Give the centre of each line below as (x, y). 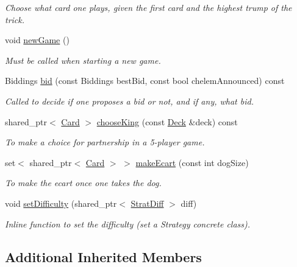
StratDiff (147, 203)
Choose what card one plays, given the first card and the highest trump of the (148, 7)
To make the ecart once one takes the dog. (83, 183)
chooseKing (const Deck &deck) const (167, 121)
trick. (15, 19)
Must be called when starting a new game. (83, 60)
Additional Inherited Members (103, 256)
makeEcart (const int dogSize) (192, 162)
